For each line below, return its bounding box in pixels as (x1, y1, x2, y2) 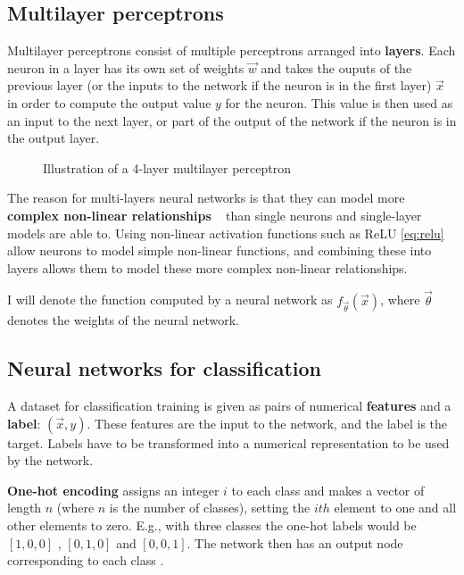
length (7, 498, 42, 517)
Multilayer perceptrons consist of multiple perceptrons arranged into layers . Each (7, 41, 456, 60)
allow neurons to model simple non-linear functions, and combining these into (7, 241, 432, 260)
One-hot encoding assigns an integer (7, 480, 220, 499)
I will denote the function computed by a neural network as (7, 290, 333, 309)
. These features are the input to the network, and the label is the (87, 413, 448, 432)
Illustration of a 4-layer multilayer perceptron (43, 158, 291, 177)
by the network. (7, 451, 94, 470)
